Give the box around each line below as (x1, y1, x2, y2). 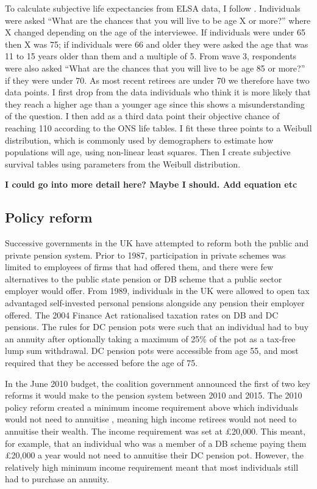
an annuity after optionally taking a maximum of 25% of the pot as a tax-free (5, 332, 296, 345)
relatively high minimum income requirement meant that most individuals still (5, 460, 299, 473)
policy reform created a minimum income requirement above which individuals (5, 400, 298, 413)
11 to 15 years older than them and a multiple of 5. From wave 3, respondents (5, 50, 297, 62)
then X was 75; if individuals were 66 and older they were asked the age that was (5, 37, 308, 50)
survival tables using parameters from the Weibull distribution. (5, 157, 241, 170)
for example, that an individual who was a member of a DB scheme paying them (5, 436, 307, 449)
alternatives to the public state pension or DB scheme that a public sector (5, 272, 282, 285)
